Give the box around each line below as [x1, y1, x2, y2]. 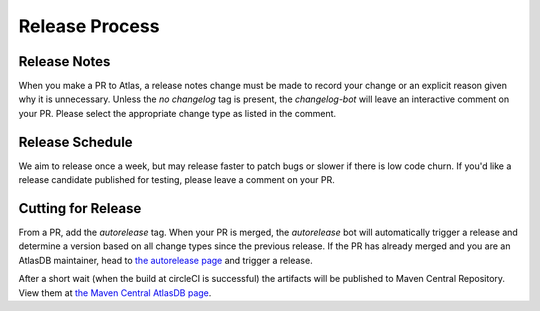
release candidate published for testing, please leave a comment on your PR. [18, 174, 335, 186]
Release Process [18, 15, 160, 37]
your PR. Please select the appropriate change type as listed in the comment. [18, 107, 337, 119]
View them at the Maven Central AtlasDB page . [18, 286, 212, 299]
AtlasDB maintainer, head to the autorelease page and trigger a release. [18, 254, 314, 266]
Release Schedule [18, 133, 134, 150]
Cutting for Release [18, 200, 142, 217]
